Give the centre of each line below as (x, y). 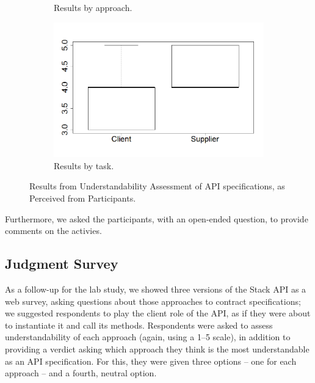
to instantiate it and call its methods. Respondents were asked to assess (139, 325)
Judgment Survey (62, 264)
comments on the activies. (53, 231)
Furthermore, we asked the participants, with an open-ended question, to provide (157, 218)
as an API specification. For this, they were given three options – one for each (151, 361)
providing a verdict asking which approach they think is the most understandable (157, 348)
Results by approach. (93, 7)
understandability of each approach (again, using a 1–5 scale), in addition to (148, 337)
